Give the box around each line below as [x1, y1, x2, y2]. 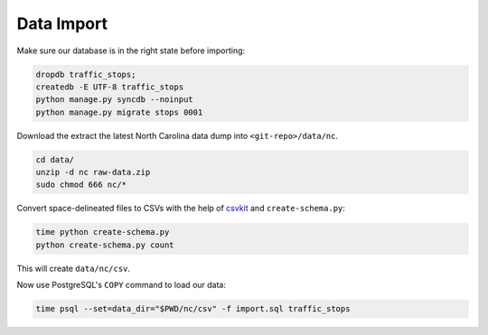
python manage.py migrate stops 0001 [35, 107, 203, 117]
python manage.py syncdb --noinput [35, 95, 193, 105]
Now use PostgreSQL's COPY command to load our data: [16, 280, 226, 291]
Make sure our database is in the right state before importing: [16, 45, 246, 56]
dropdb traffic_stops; [35, 69, 136, 79]
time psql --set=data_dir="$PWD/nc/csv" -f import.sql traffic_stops [35, 303, 351, 314]
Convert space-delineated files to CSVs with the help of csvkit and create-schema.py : [16, 203, 345, 214]
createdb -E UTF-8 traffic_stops [35, 81, 184, 92]
